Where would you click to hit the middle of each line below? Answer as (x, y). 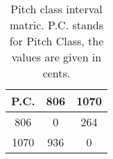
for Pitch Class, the (56, 41)
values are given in (56, 57)
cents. (56, 73)
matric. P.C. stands (56, 25)
